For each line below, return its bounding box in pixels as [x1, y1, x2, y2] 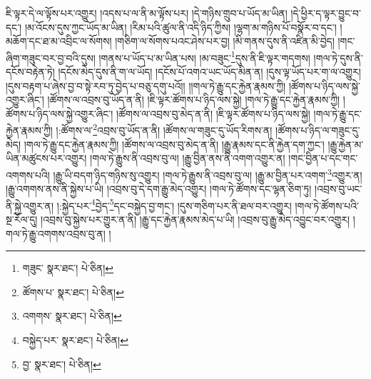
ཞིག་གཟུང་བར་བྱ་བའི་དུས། [6, 50, 96, 65]
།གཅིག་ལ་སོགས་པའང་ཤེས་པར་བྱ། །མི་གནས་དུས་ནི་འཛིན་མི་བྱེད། [115, 34, 335, 49]
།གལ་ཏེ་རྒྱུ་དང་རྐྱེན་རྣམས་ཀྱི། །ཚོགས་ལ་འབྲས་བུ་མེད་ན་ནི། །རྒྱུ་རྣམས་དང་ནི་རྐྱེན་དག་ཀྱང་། [24, 136, 325, 151]
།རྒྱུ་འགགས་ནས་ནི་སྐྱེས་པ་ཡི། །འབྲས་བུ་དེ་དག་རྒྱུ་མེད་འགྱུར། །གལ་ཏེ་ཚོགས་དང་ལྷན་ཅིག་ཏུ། [6, 181, 312, 196]
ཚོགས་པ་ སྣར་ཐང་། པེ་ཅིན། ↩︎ [22, 284, 124, 299]
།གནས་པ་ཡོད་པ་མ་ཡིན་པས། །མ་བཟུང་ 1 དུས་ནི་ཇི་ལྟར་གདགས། [98, 48, 310, 65]
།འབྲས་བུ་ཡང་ [315, 181, 362, 196]
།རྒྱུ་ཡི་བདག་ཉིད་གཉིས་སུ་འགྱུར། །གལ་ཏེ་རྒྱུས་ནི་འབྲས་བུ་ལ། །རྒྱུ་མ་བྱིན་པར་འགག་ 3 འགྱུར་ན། [53, 165, 362, 182]
